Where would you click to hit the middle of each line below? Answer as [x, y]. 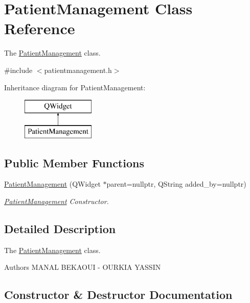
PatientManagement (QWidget [52, 184]
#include [18, 70]
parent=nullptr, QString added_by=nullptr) [176, 184]
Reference [40, 28]
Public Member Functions [74, 162]
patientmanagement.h [78, 70]
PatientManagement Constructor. [56, 201]
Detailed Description [60, 229]
